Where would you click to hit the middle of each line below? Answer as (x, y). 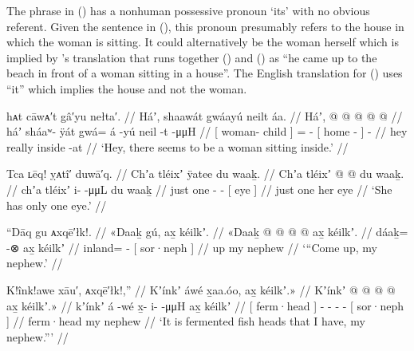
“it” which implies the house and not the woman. (127, 88)
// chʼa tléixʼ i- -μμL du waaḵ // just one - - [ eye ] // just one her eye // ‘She (199, 189)
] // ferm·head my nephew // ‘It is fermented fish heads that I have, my (186, 321)
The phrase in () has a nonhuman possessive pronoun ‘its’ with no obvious (188, 10)
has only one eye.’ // (57, 205)
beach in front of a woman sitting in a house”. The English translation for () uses (205, 73)
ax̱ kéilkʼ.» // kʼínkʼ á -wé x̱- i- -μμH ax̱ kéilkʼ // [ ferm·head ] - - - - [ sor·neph (205, 305)
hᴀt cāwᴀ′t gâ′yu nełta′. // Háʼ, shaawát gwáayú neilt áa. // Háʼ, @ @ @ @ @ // (205, 115)
